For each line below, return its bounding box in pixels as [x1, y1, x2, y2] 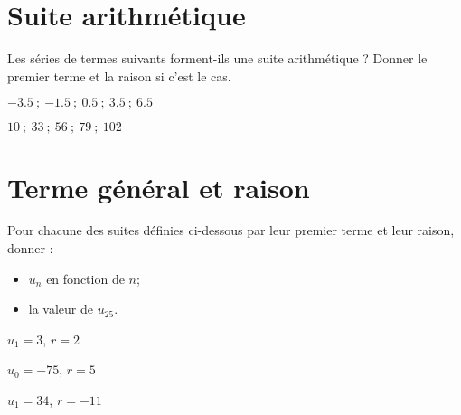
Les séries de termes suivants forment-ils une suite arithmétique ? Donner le [7, 49, 428, 68]
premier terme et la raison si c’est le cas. [7, 66, 231, 85]
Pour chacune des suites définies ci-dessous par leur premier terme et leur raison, [7, 221, 455, 240]
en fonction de [46, 269, 125, 288]
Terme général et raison [7, 168, 310, 205]
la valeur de [28, 299, 94, 318]
